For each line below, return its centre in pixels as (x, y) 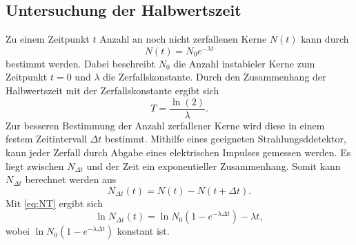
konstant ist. (143, 231)
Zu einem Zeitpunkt (48, 39)
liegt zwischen (35, 166)
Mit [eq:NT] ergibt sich (54, 203)
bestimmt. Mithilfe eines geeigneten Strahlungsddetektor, (226, 139)
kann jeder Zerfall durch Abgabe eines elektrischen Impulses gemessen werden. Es (178, 152)
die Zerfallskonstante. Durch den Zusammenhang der (215, 77)
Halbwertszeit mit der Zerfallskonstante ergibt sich (112, 90)
